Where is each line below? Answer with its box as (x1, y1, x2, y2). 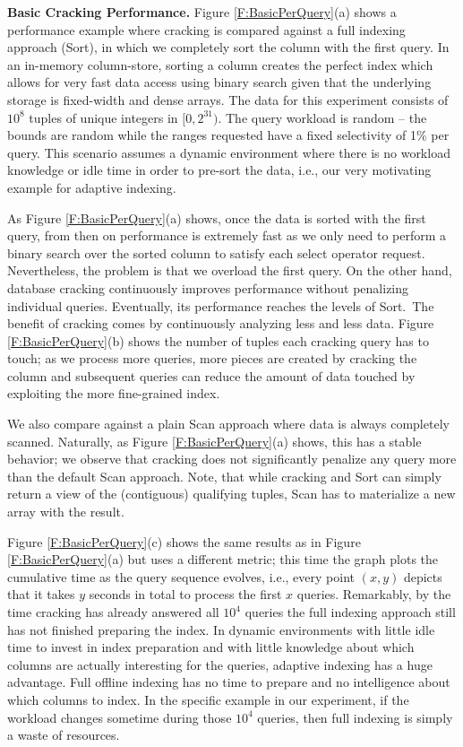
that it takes (7, 585, 75, 604)
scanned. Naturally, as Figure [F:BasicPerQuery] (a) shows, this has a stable (7, 431, 422, 450)
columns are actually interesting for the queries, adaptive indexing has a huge (7, 655, 433, 673)
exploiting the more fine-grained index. (7, 384, 220, 403)
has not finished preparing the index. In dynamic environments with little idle (7, 620, 435, 638)
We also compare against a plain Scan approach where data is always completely (7, 414, 450, 433)
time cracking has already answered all (7, 603, 219, 621)
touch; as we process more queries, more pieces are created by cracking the (7, 349, 417, 368)
